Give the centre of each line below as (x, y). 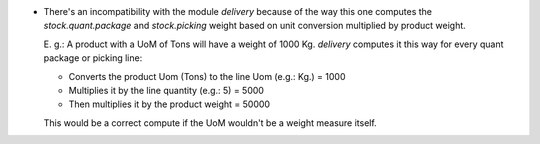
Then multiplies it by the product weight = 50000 (169, 104)
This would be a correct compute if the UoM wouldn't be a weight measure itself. (210, 122)
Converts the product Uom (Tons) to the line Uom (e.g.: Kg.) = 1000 (207, 76)
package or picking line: (93, 58)
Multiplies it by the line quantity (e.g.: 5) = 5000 (166, 90)
